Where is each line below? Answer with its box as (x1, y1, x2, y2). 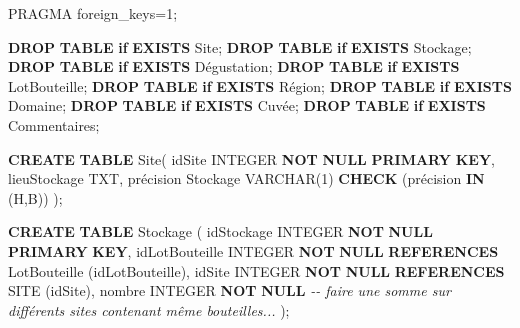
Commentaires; (8, 114, 100, 135)
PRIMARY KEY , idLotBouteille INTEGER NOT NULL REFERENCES (8, 240, 499, 261)
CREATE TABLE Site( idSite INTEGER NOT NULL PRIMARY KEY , (8, 148, 495, 169)
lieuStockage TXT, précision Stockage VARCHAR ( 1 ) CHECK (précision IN (8, 168, 485, 189)
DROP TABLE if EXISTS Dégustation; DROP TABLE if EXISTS (8, 56, 460, 77)
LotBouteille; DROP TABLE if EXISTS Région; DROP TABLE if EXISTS (8, 75, 512, 96)
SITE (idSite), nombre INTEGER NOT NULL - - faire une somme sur (8, 280, 451, 301)
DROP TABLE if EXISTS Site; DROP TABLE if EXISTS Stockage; (8, 36, 472, 57)
